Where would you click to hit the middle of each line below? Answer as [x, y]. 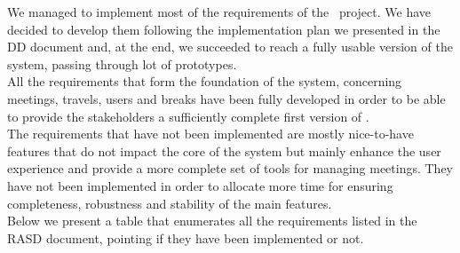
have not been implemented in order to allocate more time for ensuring [200, 185]
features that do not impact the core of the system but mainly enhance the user [224, 150]
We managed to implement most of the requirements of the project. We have [219, 12]
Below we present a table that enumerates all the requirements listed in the [212, 221]
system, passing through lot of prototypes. [122, 63]
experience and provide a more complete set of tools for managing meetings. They [230, 168]
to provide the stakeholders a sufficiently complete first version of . [188, 116]
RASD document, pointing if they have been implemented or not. [186, 237]
